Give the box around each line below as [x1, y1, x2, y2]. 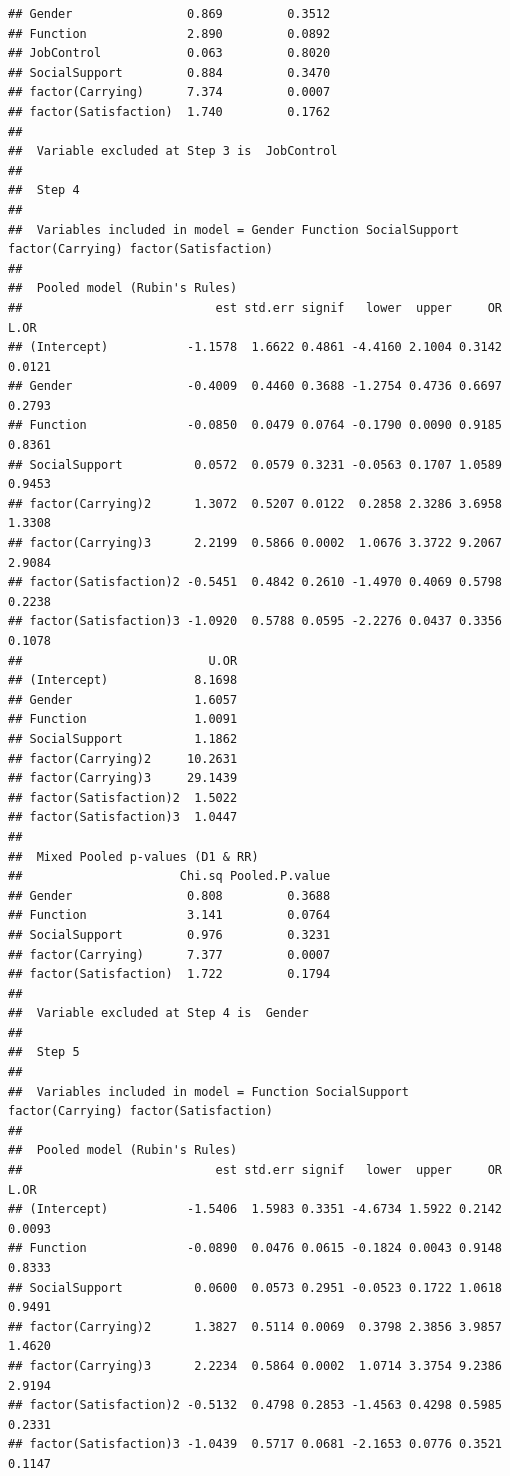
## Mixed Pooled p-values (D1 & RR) [8, 849, 259, 864]
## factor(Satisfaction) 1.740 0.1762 [8, 104, 331, 119]
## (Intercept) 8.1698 [8, 673, 238, 688]
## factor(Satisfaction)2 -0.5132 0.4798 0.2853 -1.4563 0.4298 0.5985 [8, 1398, 502, 1413]
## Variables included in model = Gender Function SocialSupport [8, 222, 460, 237]
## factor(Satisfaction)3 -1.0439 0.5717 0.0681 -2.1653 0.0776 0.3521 [8, 1437, 502, 1452]
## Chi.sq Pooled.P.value [8, 869, 331, 884]
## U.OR [8, 653, 238, 668]
